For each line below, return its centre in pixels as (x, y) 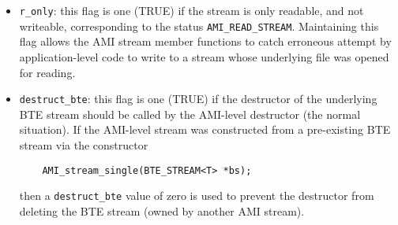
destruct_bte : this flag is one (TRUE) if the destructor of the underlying (198, 99)
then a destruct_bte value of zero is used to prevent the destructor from (197, 195)
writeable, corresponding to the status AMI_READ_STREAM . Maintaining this (199, 26)
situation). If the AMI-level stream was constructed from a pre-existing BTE (205, 129)
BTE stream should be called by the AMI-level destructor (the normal (190, 114)
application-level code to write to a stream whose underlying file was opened (204, 56)
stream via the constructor (84, 144)
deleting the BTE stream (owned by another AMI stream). (162, 210)
